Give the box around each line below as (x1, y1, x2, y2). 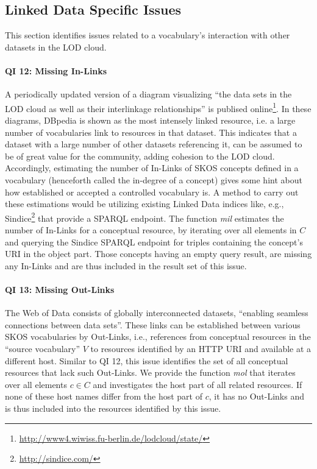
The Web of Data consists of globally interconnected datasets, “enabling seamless (5, 306, 308, 319)
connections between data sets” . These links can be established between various (5, 318, 301, 331)
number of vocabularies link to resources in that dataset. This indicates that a (5, 125, 297, 138)
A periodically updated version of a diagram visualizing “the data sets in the (5, 88, 292, 100)
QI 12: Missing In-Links (5, 64, 107, 77)
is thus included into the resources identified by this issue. (5, 401, 221, 414)
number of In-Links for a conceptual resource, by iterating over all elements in (5, 224, 297, 236)
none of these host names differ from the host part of (5, 390, 202, 403)
